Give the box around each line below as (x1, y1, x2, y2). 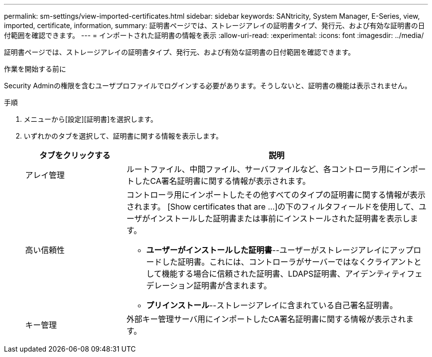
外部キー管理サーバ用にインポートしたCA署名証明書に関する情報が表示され (126, 314, 406, 324)
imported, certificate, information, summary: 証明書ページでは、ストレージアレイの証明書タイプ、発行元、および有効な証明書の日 (4, 21, 425, 30)
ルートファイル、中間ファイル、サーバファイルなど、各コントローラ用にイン (126, 164, 410, 174)
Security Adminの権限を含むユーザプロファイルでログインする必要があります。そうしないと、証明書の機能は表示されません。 (4, 81, 412, 90)
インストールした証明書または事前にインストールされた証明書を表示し (150, 214, 410, 223)
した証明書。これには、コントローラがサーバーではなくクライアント (162, 257, 414, 267)
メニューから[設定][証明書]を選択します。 (24, 115, 158, 123)
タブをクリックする (39, 150, 110, 160)
